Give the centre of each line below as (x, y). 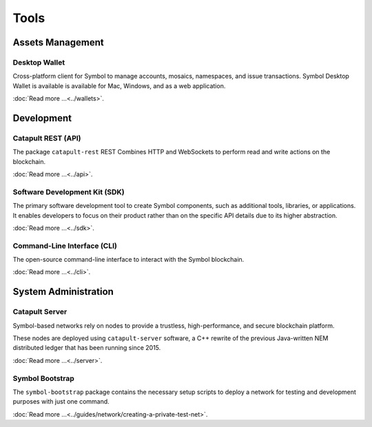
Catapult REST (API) (47, 138)
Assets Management (58, 42)
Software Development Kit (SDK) (69, 191)
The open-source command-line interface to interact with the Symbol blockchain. (128, 260)
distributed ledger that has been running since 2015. (87, 348)
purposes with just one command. (61, 402)
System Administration (63, 292)
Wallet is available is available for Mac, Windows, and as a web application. (119, 85)
